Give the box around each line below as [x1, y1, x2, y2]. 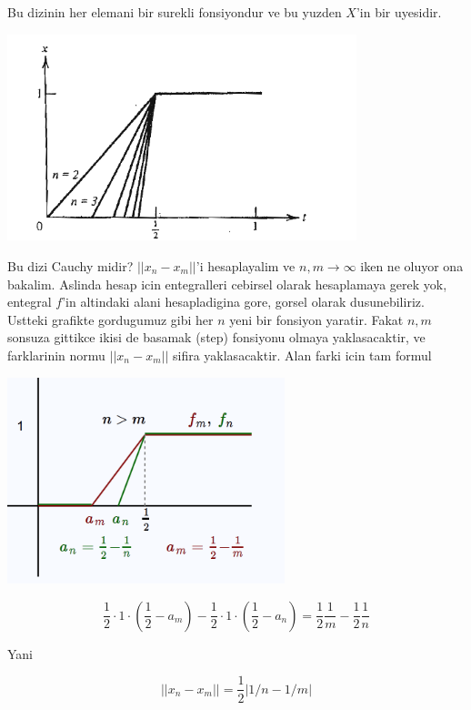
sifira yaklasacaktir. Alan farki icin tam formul [172, 345, 432, 364]
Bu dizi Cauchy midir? [7, 256, 134, 275]
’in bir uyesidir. [356, 3, 442, 21]
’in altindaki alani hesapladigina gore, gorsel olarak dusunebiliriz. [62, 292, 425, 311]
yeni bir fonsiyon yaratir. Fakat [229, 309, 404, 329]
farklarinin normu [7, 345, 105, 364]
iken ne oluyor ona [360, 256, 464, 275]
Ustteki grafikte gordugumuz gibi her [7, 309, 214, 329]
